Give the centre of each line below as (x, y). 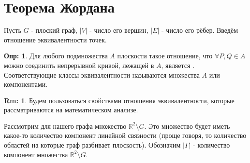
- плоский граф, (54, 30)
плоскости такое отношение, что (165, 56)
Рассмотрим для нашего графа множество (65, 126)
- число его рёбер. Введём (200, 30)
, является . (178, 65)
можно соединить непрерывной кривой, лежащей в (79, 65)
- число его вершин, (119, 30)
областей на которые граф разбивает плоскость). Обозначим (92, 145)
